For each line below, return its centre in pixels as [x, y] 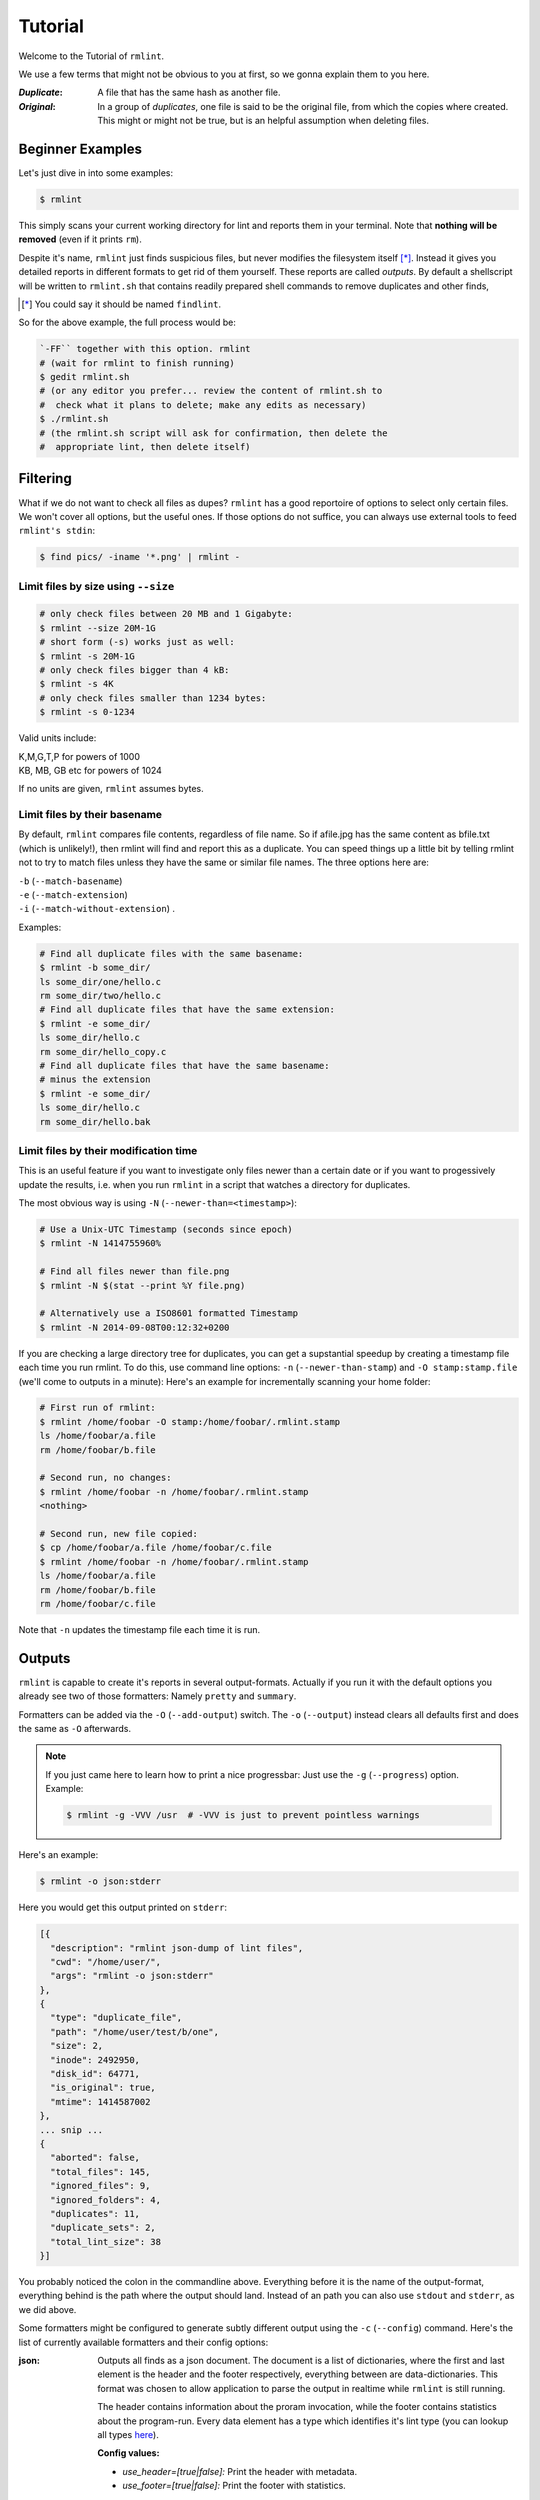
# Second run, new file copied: [119, 1533]
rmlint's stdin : [57, 531]
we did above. [47, 2309]
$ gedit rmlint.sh [84, 377]
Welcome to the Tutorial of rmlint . [91, 56]
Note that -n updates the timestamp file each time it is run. [139, 1629]
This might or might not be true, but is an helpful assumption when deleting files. [263, 121]
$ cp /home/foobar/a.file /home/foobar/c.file [155, 1548]
